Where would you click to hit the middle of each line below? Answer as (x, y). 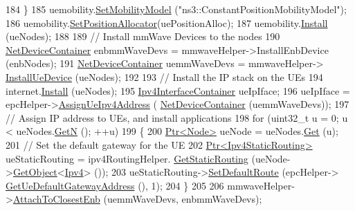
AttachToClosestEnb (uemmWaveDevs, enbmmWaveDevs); (137, 199)
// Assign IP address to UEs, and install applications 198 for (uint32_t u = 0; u (177, 117)
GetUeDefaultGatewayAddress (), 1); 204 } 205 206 (115, 185)
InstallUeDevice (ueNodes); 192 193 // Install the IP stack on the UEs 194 (164, 76)
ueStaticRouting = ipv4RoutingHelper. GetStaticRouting (127, 158)
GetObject (35, 172)
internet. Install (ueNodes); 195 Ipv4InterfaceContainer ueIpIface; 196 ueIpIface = (178, 90)
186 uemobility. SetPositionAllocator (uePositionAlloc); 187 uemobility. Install (167, 22)
